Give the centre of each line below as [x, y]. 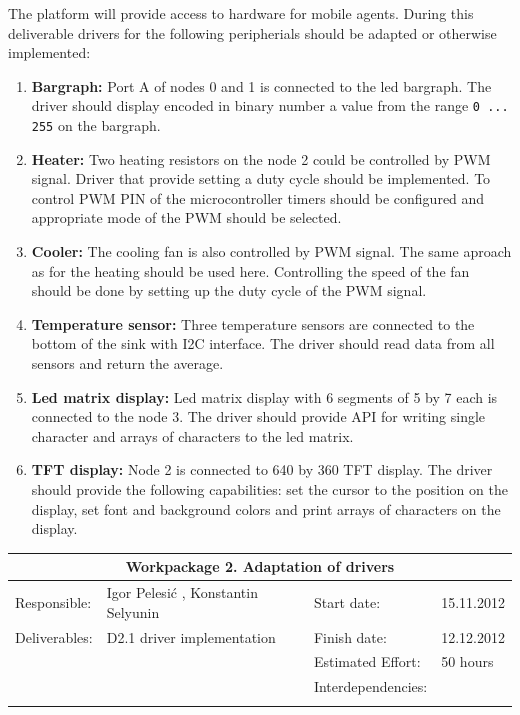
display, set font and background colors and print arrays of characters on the [266, 508]
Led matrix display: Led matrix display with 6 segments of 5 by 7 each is [264, 396]
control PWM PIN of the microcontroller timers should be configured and [258, 197]
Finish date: [350, 636]
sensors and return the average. [127, 363]
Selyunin [133, 611]
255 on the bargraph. [96, 125]
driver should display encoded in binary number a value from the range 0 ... [270, 105]
